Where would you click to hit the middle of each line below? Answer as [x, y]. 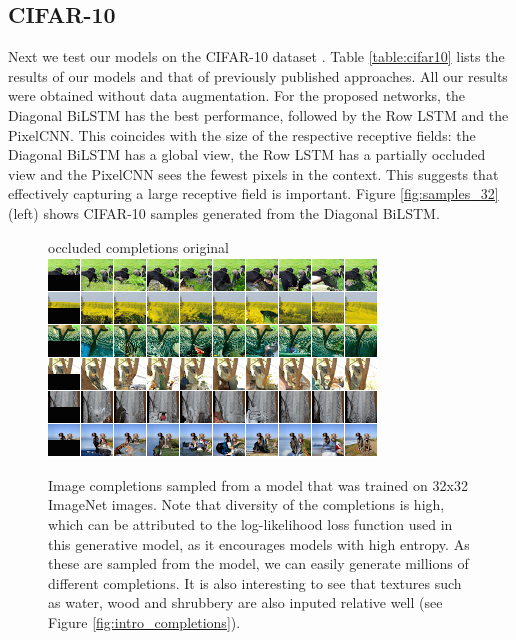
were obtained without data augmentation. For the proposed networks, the [237, 95]
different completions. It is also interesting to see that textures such [255, 582]
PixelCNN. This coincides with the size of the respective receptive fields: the [242, 134]
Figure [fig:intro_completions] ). [144, 621]
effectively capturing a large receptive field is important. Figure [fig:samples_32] [253, 193]
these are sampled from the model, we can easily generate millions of [258, 563]
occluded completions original [138, 246]
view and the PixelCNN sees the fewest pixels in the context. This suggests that [253, 173]
